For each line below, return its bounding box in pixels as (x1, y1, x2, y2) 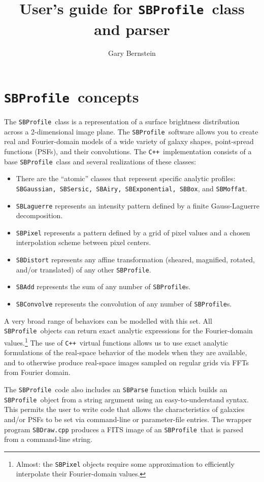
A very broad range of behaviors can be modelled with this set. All (4, 315, 212, 326)
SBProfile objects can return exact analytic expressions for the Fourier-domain (4, 325, 253, 336)
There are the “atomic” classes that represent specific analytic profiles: (16, 173, 236, 184)
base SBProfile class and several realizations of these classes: (4, 156, 196, 166)
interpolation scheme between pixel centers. (16, 237, 151, 248)
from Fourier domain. (4, 367, 71, 377)
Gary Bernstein (108, 48, 156, 58)
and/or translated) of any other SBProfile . (16, 264, 151, 274)
